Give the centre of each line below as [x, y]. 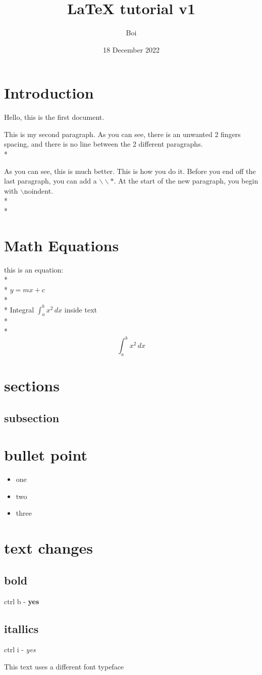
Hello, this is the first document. [54, 117]
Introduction [49, 93]
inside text [81, 309]
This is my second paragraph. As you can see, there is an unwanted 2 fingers [122, 134]
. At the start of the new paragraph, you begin [186, 181]
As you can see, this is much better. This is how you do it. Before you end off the [130, 171]
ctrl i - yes [20, 649]
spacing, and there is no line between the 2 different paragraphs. [103, 144]
